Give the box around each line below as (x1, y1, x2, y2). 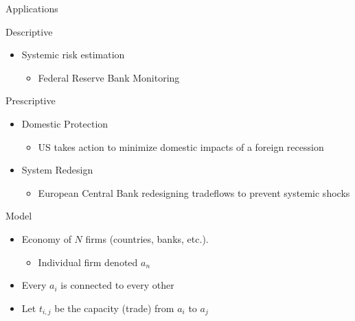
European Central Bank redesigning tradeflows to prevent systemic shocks (38, 185, 350, 200)
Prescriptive (5, 93, 56, 108)
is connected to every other (60, 278, 174, 292)
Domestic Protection (21, 116, 108, 130)
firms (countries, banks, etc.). (85, 231, 209, 246)
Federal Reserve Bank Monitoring (38, 70, 180, 84)
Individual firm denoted (38, 254, 138, 269)
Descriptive (5, 24, 53, 38)
